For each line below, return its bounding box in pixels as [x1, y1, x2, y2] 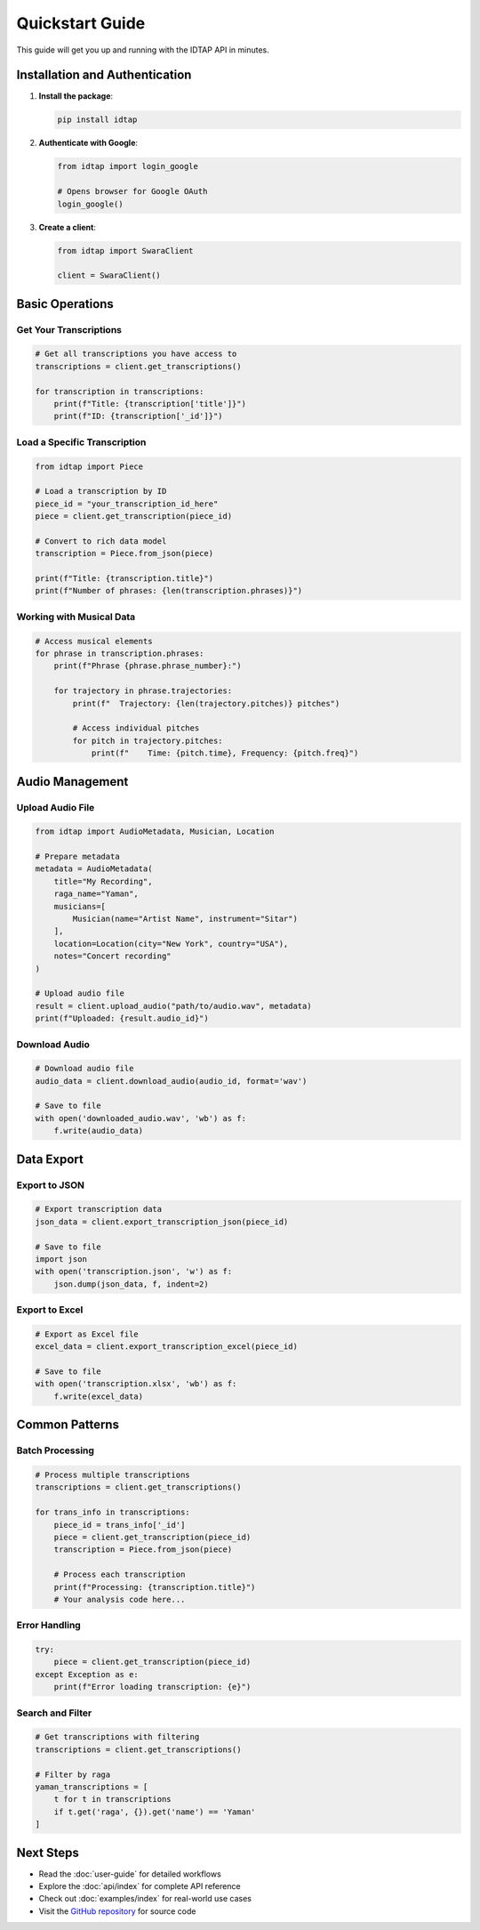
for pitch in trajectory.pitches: [72, 735, 223, 746]
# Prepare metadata [35, 852, 120, 862]
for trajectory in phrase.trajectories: [53, 686, 233, 696]
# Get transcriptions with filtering [35, 1732, 200, 1742]
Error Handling [16, 1619, 82, 1632]
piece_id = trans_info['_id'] [53, 1520, 186, 1530]
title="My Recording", [53, 876, 153, 886]
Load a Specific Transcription [16, 436, 147, 448]
